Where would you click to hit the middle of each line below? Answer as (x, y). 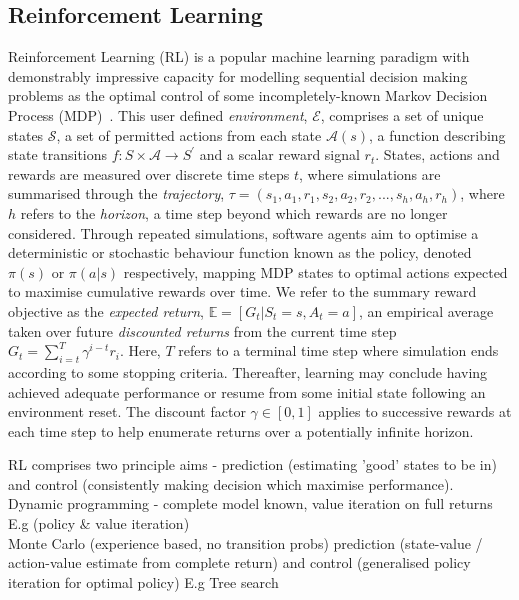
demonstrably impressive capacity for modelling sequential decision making (238, 75)
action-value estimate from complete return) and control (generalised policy (239, 562)
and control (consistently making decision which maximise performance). (231, 483)
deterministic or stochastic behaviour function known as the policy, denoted (240, 252)
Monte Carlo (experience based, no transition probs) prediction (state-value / (245, 542)
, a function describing (437, 134)
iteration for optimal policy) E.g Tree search (143, 581)
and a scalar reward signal (279, 154)
